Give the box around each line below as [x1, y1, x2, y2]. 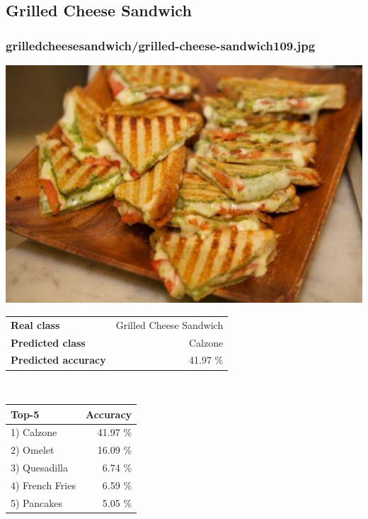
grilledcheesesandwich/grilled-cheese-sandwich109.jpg [6, 36, 316, 54]
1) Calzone [11, 425, 57, 440]
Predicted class [11, 335, 86, 350]
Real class [11, 317, 60, 332]
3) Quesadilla [11, 460, 68, 475]
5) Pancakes [11, 495, 62, 510]
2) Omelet [11, 442, 54, 457]
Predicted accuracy [11, 352, 106, 367]
